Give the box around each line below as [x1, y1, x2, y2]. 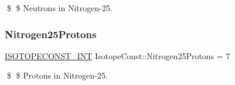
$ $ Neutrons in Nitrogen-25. [6, 2, 113, 13]
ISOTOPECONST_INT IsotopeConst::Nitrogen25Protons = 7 [5, 49, 230, 62]
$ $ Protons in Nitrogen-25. [6, 69, 108, 81]
